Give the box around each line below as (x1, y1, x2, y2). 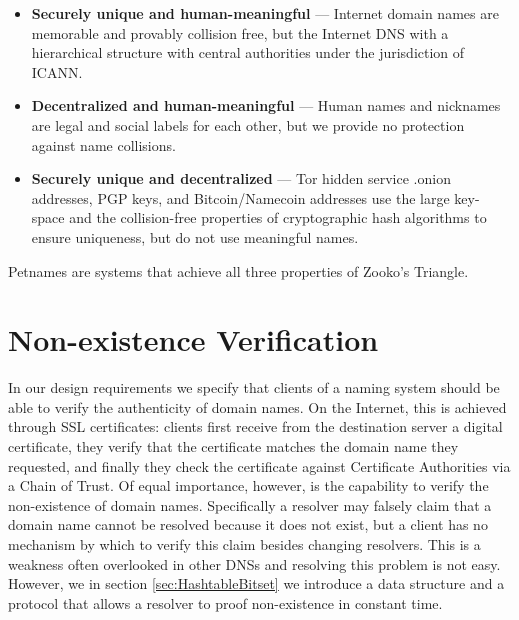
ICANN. (31, 61, 83, 82)
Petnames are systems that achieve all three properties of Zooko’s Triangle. (8, 260, 469, 281)
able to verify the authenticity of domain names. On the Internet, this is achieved (8, 396, 507, 417)
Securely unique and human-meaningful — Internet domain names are (31, 3, 499, 23)
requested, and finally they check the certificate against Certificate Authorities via (8, 455, 511, 476)
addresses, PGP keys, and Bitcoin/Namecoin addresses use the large (31, 187, 450, 208)
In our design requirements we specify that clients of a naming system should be (8, 377, 500, 398)
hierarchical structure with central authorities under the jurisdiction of (31, 42, 465, 63)
